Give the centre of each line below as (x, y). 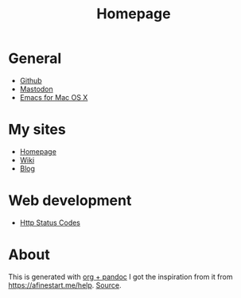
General (35, 58)
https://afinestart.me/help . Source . (65, 285)
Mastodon (36, 89)
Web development (70, 201)
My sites (37, 130)
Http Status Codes (50, 223)
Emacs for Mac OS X (54, 97)
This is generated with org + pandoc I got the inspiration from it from (120, 277)
